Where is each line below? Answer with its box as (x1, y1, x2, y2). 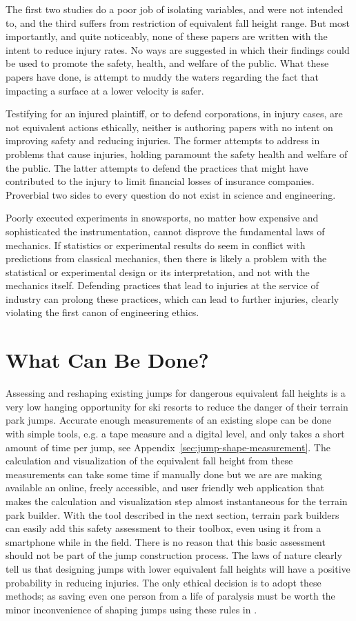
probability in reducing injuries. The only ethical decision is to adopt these (6, 575, 322, 589)
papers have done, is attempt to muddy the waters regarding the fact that (6, 69, 319, 83)
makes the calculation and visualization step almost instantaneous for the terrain (6, 493, 348, 508)
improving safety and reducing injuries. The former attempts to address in (6, 133, 320, 148)
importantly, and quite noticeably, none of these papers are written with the (6, 29, 328, 43)
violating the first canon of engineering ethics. (6, 305, 199, 319)
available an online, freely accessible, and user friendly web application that (6, 480, 324, 495)
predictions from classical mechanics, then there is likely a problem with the (6, 251, 327, 266)
